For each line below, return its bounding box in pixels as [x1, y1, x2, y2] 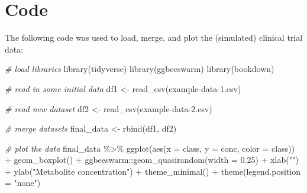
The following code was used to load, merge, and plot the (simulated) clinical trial [5, 31, 303, 44]
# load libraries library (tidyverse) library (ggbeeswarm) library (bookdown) [5, 63, 274, 75]
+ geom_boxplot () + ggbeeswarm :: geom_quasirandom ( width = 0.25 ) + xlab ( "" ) [5, 153, 299, 166]
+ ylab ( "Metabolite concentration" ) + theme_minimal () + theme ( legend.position [5, 165, 300, 177]
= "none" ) [5, 176, 41, 189]
